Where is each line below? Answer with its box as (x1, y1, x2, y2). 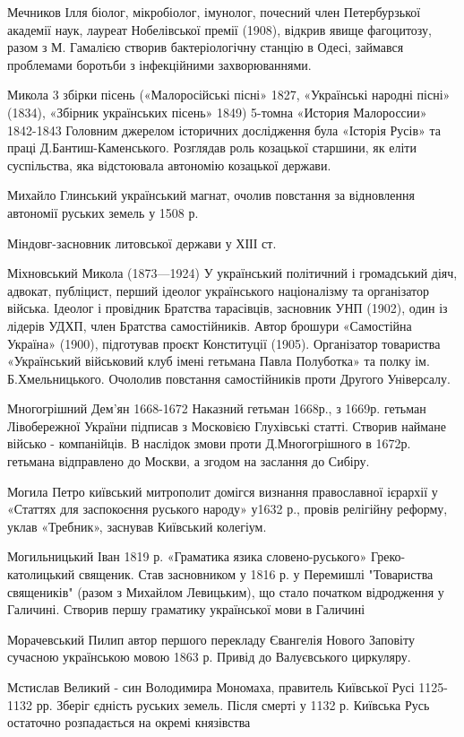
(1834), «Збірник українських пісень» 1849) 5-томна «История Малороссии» (7, 102, 427, 121)
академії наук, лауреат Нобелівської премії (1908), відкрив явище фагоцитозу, (7, 20, 432, 39)
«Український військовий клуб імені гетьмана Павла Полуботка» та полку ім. (7, 351, 430, 370)
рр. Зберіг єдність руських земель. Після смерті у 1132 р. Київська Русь (36, 695, 430, 714)
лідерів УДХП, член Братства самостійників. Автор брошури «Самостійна (7, 316, 412, 334)
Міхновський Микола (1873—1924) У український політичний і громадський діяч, (7, 264, 458, 282)
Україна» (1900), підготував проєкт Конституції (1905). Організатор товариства (7, 334, 441, 352)
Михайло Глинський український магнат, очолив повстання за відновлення (7, 186, 415, 204)
